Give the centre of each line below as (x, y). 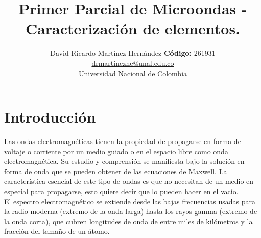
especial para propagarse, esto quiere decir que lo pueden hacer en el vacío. (121, 191)
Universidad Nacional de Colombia (133, 73)
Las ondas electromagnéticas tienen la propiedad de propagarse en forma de (123, 141)
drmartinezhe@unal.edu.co (133, 63)
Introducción (50, 117)
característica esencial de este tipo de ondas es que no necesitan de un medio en (129, 181)
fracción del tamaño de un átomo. (57, 231)
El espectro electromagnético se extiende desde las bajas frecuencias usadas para (130, 201)
